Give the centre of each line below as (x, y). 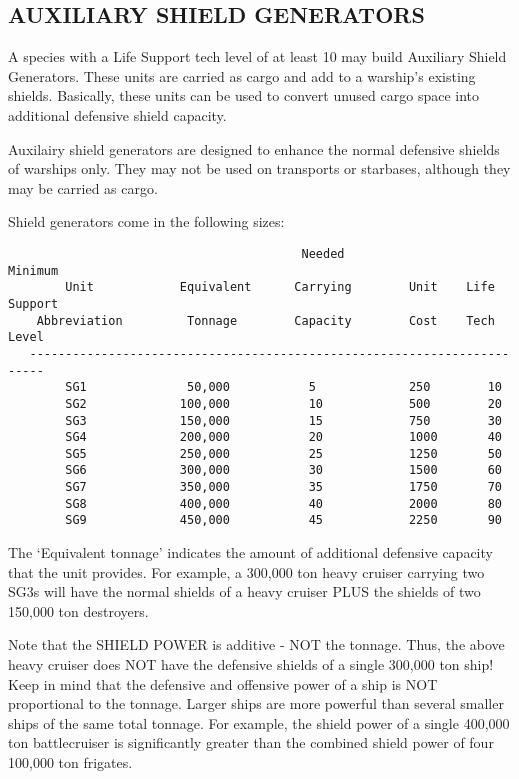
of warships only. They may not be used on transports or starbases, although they (259, 168)
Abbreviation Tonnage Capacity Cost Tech (265, 320)
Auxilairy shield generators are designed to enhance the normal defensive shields (254, 148)
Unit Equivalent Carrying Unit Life (280, 287)
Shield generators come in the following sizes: (146, 221)
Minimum (33, 270)
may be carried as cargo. (83, 187)
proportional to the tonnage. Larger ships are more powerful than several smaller (256, 703)
